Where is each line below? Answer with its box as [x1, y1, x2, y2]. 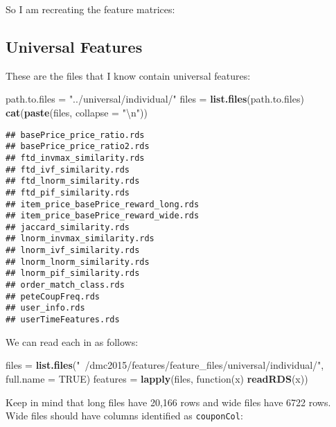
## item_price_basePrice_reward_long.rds [6, 199, 200, 209]
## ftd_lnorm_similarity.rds [6, 176, 140, 186]
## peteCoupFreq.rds [6, 291, 100, 302]
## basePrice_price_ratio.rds [6, 130, 145, 140]
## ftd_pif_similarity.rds [6, 187, 130, 198]
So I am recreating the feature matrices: [6, 2, 175, 16]
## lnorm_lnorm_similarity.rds [6, 256, 150, 267]
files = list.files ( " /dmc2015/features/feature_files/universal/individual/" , [6, 358, 324, 372]
